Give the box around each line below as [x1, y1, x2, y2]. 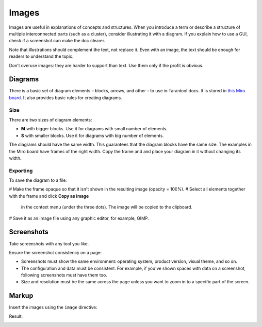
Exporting [9, 167, 33, 174]
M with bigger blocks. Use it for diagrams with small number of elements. [21, 126, 168, 132]
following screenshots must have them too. [21, 272, 108, 278]
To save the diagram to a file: [9, 177, 67, 183]
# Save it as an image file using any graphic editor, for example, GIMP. [9, 215, 149, 221]
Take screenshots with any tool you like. [9, 241, 89, 246]
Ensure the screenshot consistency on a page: [9, 249, 102, 255]
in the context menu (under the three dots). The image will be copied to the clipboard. [21, 204, 193, 210]
